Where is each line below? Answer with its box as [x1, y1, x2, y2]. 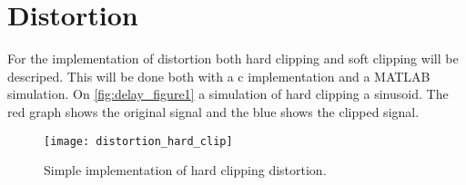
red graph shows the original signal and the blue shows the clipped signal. [7, 102, 420, 121]
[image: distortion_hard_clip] [44, 134, 233, 148]
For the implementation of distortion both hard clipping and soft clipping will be [7, 49, 459, 68]
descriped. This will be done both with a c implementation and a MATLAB [7, 66, 431, 85]
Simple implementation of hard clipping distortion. [44, 161, 327, 180]
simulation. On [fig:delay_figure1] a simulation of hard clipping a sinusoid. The [7, 84, 449, 103]
